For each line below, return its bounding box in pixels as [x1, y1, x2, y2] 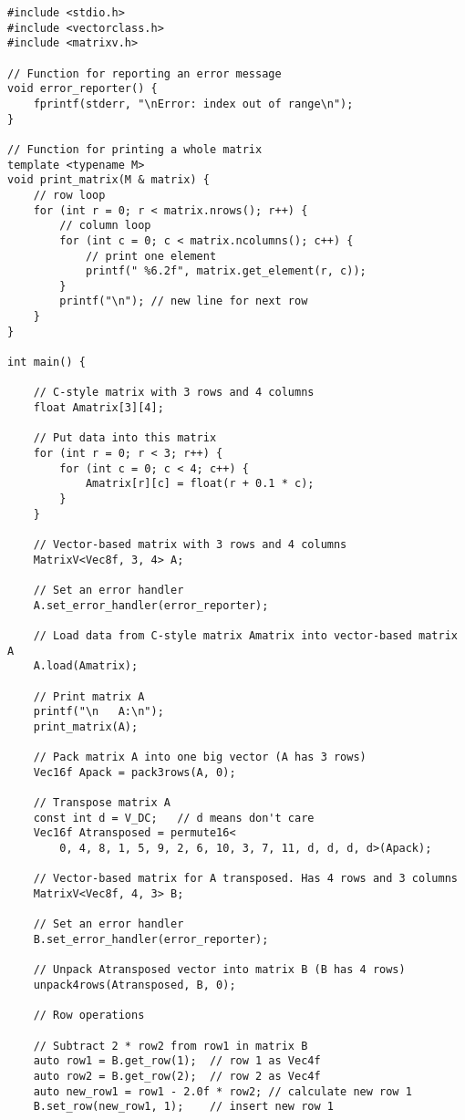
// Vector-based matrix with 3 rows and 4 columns [33, 537, 347, 551]
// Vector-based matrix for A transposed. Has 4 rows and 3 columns [33, 872, 458, 886]
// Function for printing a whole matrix [7, 142, 263, 156]
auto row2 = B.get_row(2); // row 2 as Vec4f [33, 1069, 321, 1083]
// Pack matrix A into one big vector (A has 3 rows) [33, 751, 367, 764]
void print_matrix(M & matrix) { [7, 173, 210, 187]
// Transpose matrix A [33, 796, 170, 810]
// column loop [59, 219, 151, 233]
